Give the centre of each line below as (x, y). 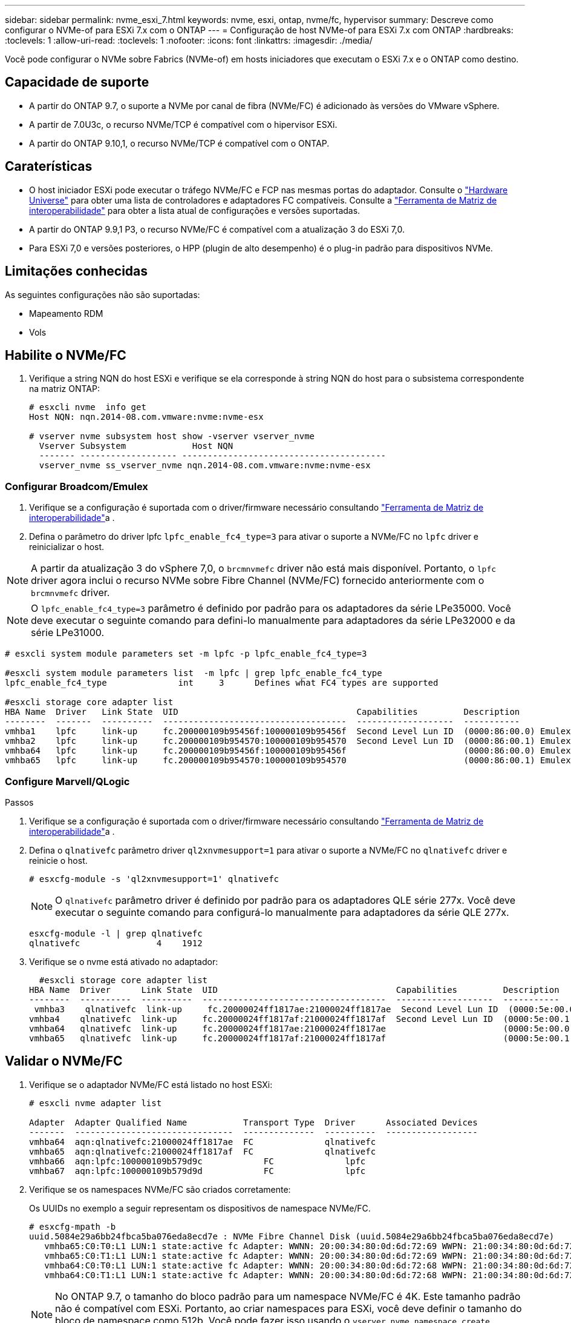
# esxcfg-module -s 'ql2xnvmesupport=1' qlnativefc (154, 879)
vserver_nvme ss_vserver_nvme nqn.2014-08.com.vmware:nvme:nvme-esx (205, 466)
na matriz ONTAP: (64, 389)
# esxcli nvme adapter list (96, 1103)
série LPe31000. (68, 633)
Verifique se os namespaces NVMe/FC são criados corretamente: (160, 1189)
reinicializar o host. (67, 547)
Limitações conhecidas (77, 271)
